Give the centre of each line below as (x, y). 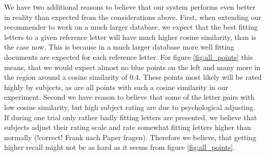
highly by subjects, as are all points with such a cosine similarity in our (116, 87)
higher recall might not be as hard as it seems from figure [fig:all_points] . (120, 147)
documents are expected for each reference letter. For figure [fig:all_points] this (129, 57)
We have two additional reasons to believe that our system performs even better (130, 7)
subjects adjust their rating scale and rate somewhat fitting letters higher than (128, 127)
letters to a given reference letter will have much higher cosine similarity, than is (130, 37)
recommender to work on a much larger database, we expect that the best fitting (131, 27)
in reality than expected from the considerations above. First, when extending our (133, 17)
